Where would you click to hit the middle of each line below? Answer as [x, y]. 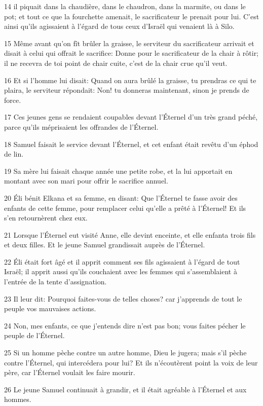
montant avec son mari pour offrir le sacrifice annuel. [86, 181]
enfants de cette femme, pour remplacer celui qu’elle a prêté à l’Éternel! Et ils [125, 208]
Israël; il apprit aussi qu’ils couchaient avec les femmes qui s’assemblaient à [121, 271]
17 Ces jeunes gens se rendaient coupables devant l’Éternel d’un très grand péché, [131, 117]
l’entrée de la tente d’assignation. [55, 282]
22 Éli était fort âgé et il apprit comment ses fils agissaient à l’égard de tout [122, 261]
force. [13, 100]
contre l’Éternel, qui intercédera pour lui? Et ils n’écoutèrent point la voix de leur [131, 362]
